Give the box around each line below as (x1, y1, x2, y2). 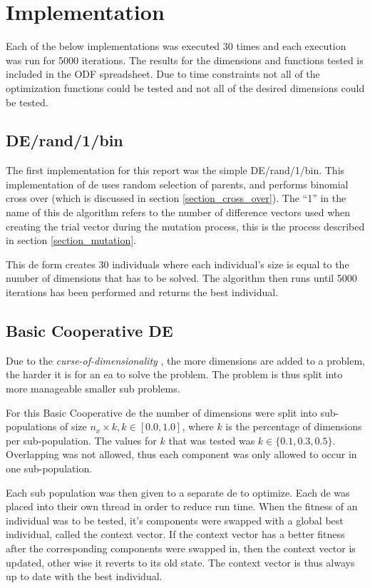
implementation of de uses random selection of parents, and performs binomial (6, 176, 349, 191)
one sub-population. (6, 461, 93, 475)
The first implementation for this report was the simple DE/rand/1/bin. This (6, 163, 345, 178)
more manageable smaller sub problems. (6, 381, 180, 396)
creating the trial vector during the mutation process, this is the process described (6, 218, 365, 233)
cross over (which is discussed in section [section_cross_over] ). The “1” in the (6, 191, 346, 206)
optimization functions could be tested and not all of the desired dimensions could (6, 80, 365, 95)
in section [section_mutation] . (6, 233, 136, 248)
